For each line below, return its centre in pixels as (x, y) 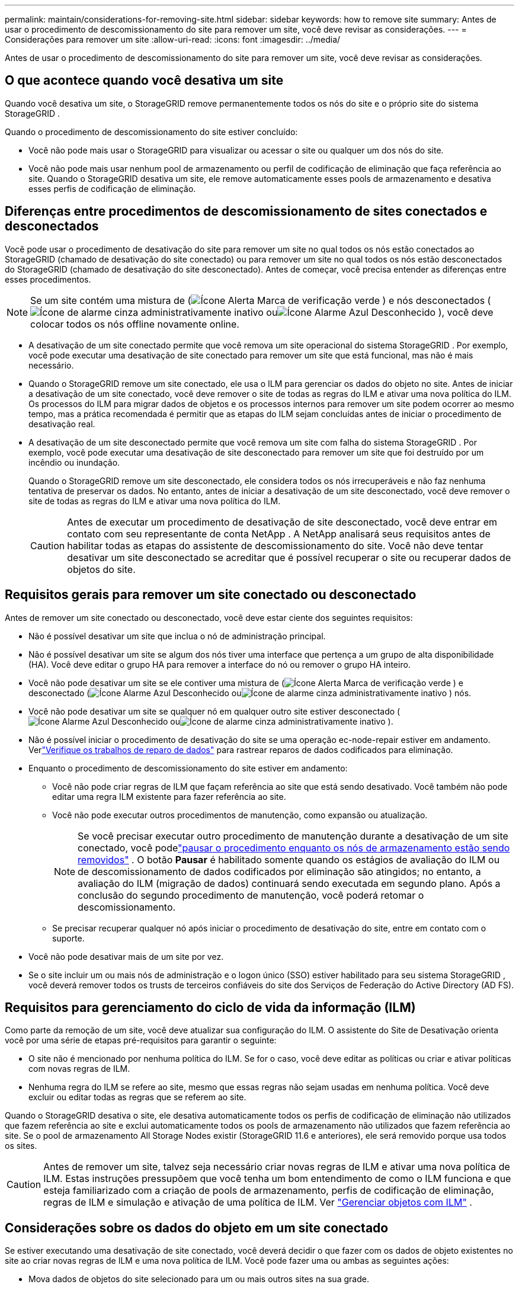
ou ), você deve (380, 312)
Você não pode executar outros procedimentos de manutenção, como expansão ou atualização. (240, 815)
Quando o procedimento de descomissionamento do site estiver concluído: (151, 132)
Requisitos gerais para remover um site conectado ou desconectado (211, 595)
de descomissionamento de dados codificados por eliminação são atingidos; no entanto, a (279, 871)
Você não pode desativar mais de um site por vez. (126, 956)
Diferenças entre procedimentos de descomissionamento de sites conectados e (246, 212)
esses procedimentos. (48, 279)
